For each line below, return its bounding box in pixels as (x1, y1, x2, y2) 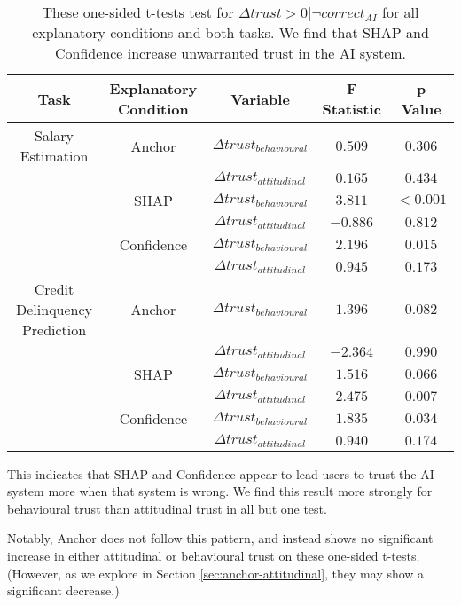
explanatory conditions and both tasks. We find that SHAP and (32, 22, 429, 43)
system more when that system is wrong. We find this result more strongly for (7, 482, 433, 500)
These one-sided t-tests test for (42, 2, 234, 22)
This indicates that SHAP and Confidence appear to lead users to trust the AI (7, 464, 434, 483)
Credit (34, 278, 74, 299)
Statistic (322, 98, 381, 119)
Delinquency (16, 298, 93, 319)
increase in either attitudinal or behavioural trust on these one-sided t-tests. (7, 547, 420, 564)
